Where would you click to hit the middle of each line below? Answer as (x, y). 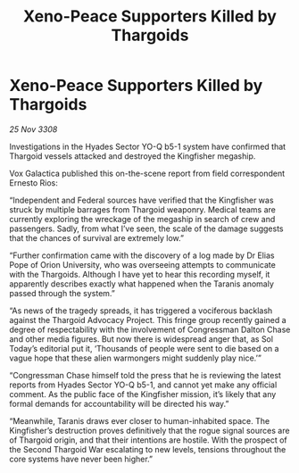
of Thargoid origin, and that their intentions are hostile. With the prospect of (148, 440)
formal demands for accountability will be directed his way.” (119, 403)
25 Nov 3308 (33, 129)
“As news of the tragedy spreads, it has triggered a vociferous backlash (141, 311)
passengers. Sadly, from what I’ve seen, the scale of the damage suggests (146, 228)
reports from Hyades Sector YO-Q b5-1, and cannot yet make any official (143, 385)
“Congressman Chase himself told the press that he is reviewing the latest (145, 375)
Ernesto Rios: (33, 183)
